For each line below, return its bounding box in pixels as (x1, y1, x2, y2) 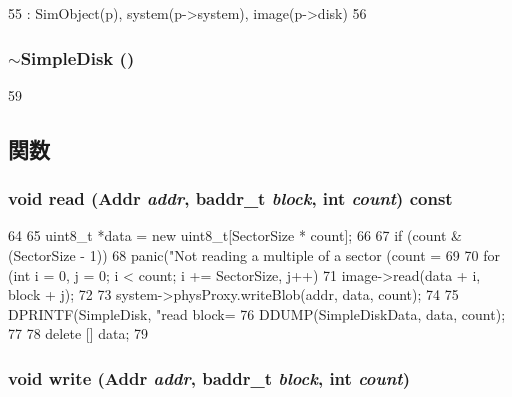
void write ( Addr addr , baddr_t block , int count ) (8, 365, 410, 390)
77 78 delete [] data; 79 (8, 323, 148, 344)
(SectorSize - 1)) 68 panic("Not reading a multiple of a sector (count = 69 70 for (8, 245, 500, 265)
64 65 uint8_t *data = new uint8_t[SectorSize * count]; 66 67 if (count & (8, 225, 462, 246)
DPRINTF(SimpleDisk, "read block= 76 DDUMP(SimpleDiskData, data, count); (8, 303, 506, 324)
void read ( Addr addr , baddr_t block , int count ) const (8, 186, 453, 211)
